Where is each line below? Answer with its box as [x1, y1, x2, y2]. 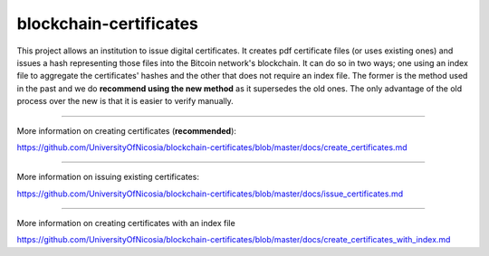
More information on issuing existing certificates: [16, 172, 199, 183]
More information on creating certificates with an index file [16, 218, 235, 229]
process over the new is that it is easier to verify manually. [16, 96, 235, 107]
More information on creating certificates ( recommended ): [16, 125, 237, 136]
